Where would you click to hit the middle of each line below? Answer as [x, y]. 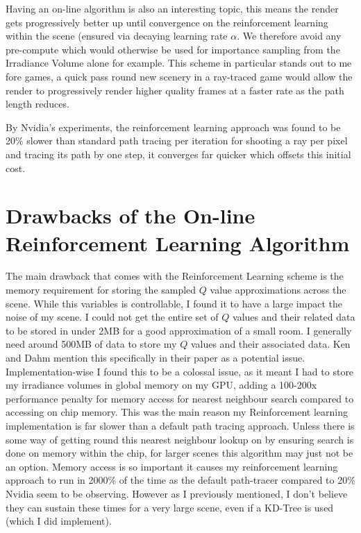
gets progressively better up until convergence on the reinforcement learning [167, 22]
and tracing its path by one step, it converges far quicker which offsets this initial [178, 154]
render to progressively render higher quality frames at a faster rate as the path [175, 90]
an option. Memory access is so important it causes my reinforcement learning [172, 466]
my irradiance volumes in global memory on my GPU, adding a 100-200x [161, 385]
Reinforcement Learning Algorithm [178, 243]
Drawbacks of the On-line [131, 215]
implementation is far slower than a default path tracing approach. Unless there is [180, 425]
